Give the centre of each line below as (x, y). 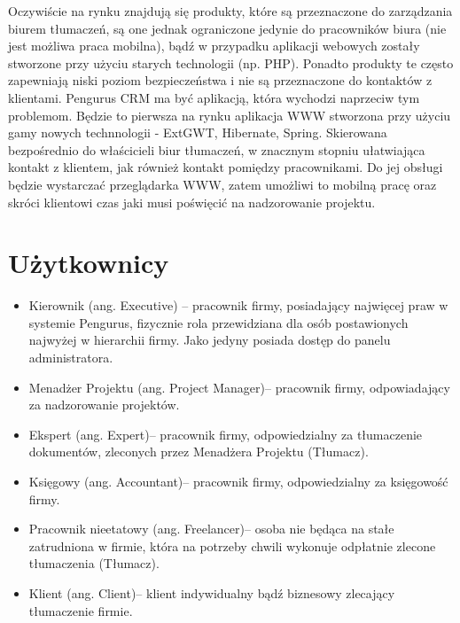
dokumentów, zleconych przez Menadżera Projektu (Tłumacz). (199, 452)
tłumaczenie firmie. (81, 610)
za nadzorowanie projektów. (104, 405)
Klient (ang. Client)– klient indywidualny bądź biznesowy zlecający (212, 592)
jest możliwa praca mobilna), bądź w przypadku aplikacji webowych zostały (214, 46)
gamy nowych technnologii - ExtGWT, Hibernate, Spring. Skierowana (198, 132)
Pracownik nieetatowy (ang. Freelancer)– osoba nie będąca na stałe (211, 529)
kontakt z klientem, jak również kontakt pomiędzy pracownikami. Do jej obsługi (226, 167)
